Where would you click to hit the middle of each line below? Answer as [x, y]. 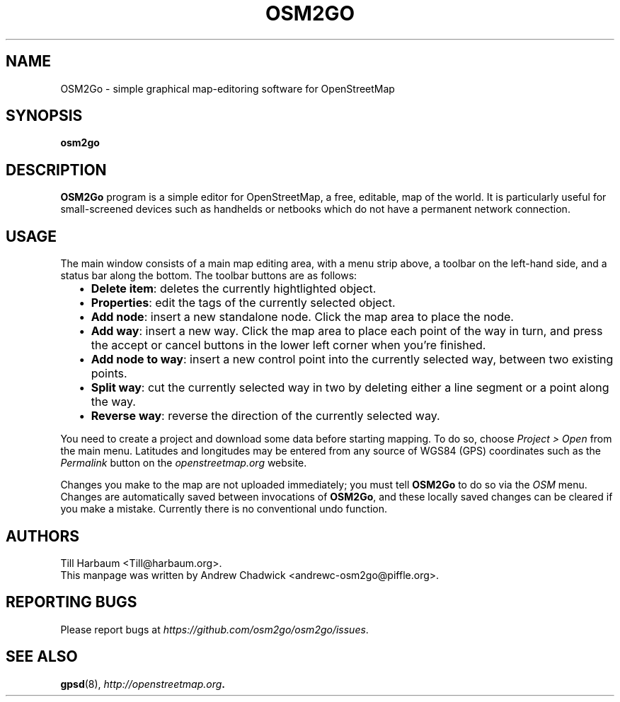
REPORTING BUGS [71, 602]
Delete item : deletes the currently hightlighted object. [234, 289]
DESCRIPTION [56, 170]
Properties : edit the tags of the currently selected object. [243, 303]
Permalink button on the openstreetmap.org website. [184, 463]
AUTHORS [43, 536]
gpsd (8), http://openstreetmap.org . [143, 684]
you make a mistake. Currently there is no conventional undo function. [224, 509]
